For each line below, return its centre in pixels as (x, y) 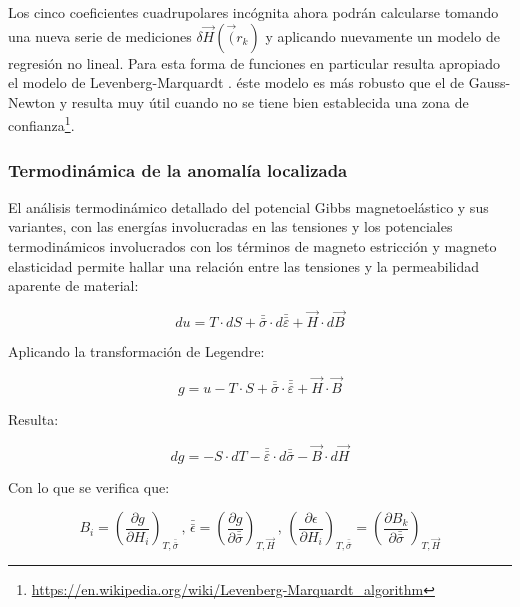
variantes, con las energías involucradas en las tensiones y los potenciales (230, 226)
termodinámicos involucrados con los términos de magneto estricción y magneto (252, 246)
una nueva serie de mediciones (100, 35)
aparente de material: (73, 285)
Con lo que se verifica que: (89, 486)
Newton (32, 101)
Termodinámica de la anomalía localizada (178, 169)
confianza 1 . (41, 124)
